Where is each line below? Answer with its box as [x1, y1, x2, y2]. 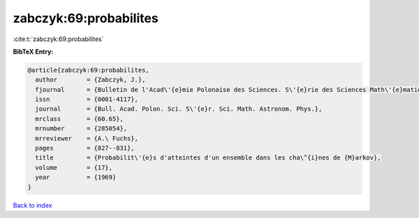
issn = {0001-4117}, [35, 95, 139, 104]
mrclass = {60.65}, [35, 115, 124, 123]
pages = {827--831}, [35, 144, 135, 153]
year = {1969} [35, 173, 117, 181]
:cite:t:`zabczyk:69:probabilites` [13, 35, 104, 43]
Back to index [13, 201, 52, 209]
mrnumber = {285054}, [35, 125, 128, 132]
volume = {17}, [35, 164, 113, 171]
